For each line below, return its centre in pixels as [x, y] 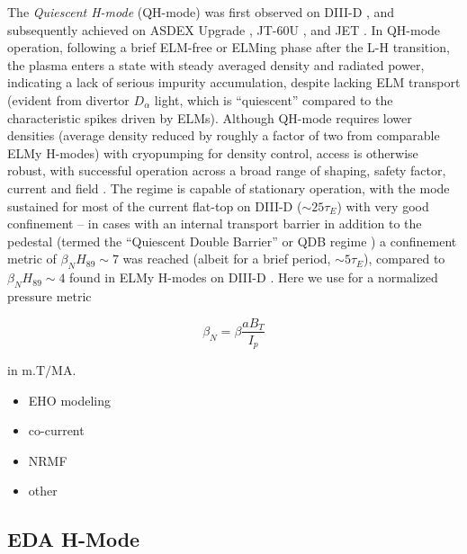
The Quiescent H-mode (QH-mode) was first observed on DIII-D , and [201, 12]
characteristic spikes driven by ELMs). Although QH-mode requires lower [210, 117]
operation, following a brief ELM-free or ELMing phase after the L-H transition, [229, 47]
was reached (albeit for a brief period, [227, 259]
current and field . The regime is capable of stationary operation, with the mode [229, 188]
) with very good [383, 206]
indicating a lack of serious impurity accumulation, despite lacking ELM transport [234, 82]
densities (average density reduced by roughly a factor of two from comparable [224, 135]
